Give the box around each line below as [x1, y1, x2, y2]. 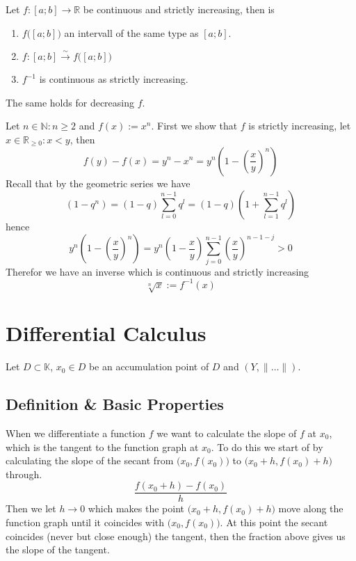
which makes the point [88, 501, 184, 516]
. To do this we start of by [211, 439, 323, 454]
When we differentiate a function [6, 425, 146, 440]
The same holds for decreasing [6, 95, 135, 109]
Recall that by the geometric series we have [6, 175, 191, 190]
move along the [278, 501, 343, 516]
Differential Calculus [6, 319, 207, 347]
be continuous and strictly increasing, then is [83, 2, 275, 16]
